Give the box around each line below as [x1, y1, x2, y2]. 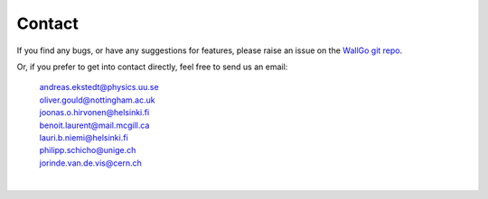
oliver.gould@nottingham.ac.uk [39, 95, 155, 105]
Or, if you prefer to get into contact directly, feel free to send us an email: [16, 61, 288, 72]
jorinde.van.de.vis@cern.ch [39, 158, 142, 168]
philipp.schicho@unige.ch [39, 145, 136, 156]
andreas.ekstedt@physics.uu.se [39, 82, 159, 93]
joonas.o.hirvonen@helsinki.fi [39, 107, 150, 118]
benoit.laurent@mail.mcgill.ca [39, 120, 150, 131]
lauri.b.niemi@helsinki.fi [39, 131, 128, 143]
